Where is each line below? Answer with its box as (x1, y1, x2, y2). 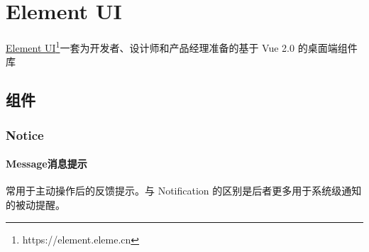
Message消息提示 (6, 156, 87, 171)
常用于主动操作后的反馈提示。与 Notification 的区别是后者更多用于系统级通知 (6, 183, 362, 198)
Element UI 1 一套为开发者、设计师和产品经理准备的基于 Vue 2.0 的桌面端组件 (6, 38, 358, 55)
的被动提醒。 (6, 197, 65, 212)
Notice (6, 126, 44, 143)
